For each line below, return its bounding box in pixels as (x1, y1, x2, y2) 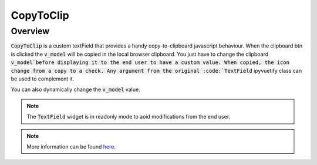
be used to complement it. (11, 75, 75, 82)
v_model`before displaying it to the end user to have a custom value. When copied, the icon (11, 59, 290, 66)
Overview (11, 26, 50, 36)
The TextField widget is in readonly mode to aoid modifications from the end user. (26, 113, 231, 120)
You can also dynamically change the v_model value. (11, 86, 140, 93)
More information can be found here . (26, 143, 116, 150)
